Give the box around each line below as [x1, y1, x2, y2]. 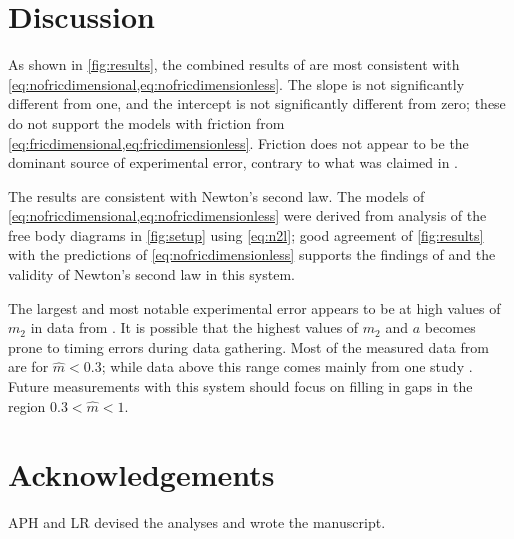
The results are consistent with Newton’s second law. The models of [8, 185, 425, 206]
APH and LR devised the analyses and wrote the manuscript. [8, 512, 386, 533]
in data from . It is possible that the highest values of [30, 317, 359, 338]
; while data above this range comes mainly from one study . [101, 356, 473, 377]
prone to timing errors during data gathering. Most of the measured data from [8, 336, 489, 357]
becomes [424, 317, 476, 338]
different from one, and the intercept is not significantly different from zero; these [8, 93, 506, 114]
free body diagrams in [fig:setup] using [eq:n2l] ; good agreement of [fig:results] [8, 224, 484, 245]
